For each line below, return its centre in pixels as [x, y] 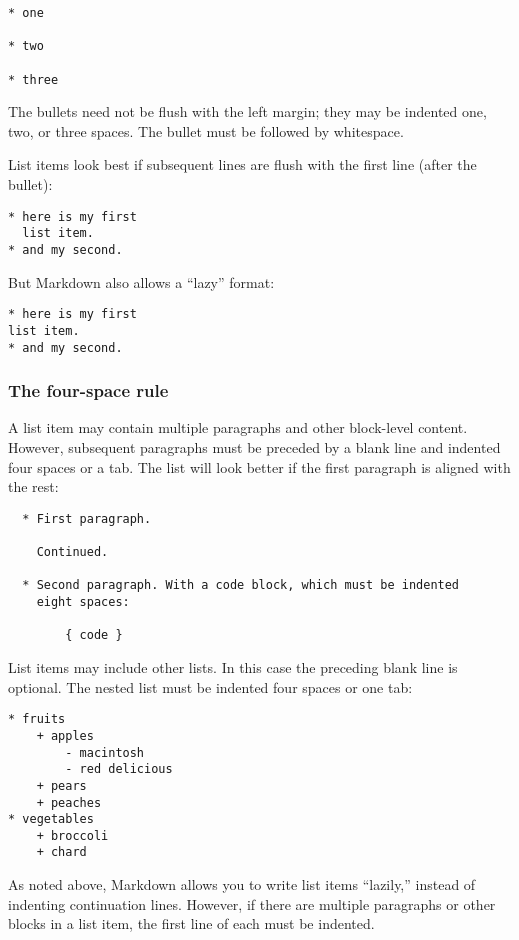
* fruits [37, 719]
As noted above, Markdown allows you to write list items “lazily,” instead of [242, 884]
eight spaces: [83, 602]
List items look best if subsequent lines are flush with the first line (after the [242, 164]
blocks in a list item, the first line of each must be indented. [191, 923]
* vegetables [51, 819]
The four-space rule [88, 390]
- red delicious [119, 769]
